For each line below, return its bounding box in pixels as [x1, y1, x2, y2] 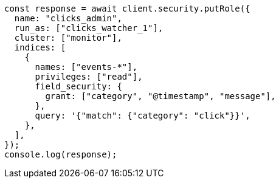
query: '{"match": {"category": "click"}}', [35, 111, 250, 120]
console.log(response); [4, 150, 117, 159]
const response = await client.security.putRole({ [4, 4, 250, 13]
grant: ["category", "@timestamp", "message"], [45, 91, 276, 101]
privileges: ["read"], [35, 72, 143, 81]
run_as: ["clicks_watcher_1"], [14, 23, 164, 33]
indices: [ [14, 43, 66, 52]
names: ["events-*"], [35, 62, 138, 72]
